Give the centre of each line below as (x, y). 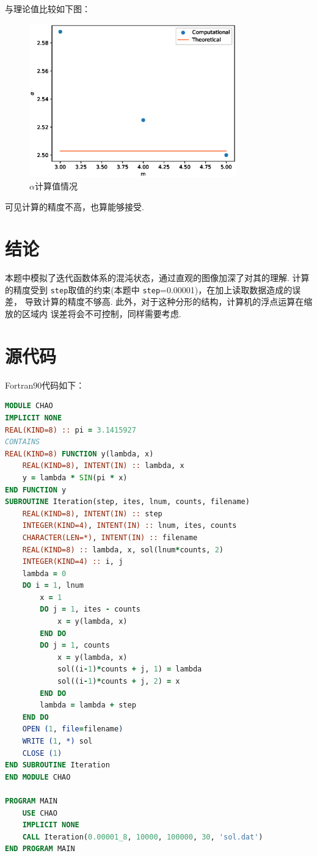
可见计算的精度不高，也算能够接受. (75, 206)
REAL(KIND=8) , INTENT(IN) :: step (92, 514)
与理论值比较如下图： (48, 9)
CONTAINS (23, 442)
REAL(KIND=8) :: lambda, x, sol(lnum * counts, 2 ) (123, 550)
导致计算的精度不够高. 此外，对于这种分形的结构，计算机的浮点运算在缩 (169, 302)
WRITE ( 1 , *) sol (57, 741)
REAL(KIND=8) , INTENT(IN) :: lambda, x (103, 466)
